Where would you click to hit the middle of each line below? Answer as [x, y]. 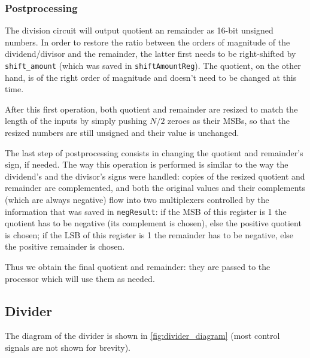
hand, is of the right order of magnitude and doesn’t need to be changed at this [151, 77]
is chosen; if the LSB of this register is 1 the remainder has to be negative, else [149, 234]
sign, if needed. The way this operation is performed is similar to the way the [147, 164]
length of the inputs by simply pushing [76, 121]
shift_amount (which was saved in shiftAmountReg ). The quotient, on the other [153, 65]
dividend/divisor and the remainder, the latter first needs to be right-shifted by [151, 54]
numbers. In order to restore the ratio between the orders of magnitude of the [148, 42]
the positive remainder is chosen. [65, 246]
